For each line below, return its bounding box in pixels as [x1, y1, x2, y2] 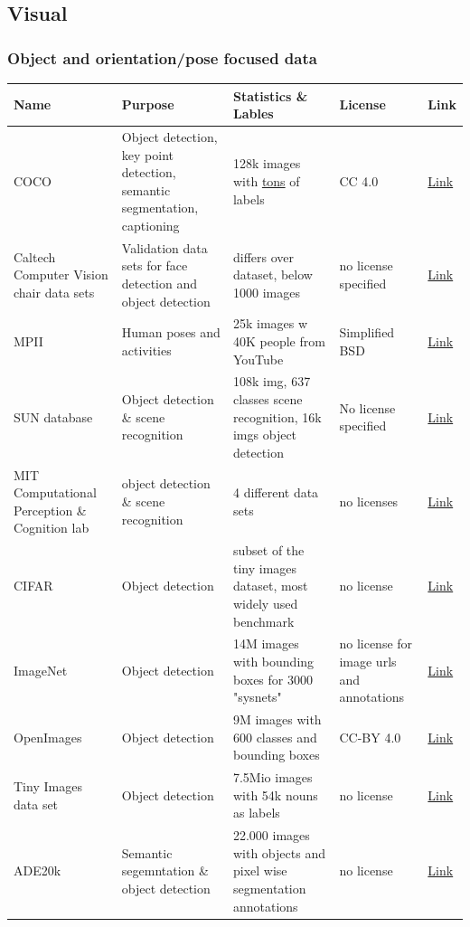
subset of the [232, 541, 305, 560]
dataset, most [232, 576, 308, 595]
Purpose [121, 95, 174, 114]
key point [121, 145, 174, 164]
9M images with [232, 710, 322, 729]
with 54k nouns [232, 785, 318, 804]
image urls [339, 652, 397, 671]
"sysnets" [232, 687, 282, 706]
